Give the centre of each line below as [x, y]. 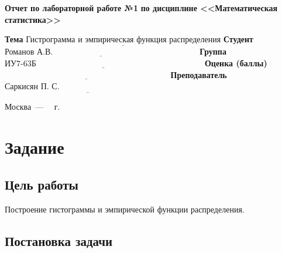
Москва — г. [32, 107]
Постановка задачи [59, 240]
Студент [238, 39]
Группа [213, 51]
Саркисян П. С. [32, 87]
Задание [35, 147]
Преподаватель [199, 74]
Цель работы [42, 184]
